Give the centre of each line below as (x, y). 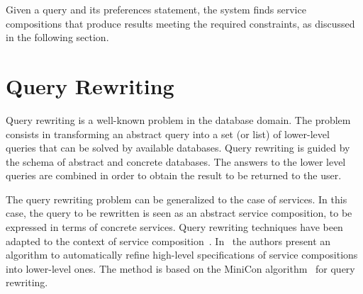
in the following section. (57, 37)
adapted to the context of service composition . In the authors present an (168, 241)
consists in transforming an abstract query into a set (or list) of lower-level (168, 134)
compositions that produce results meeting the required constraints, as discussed (180, 23)
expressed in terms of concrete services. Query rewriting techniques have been (174, 227)
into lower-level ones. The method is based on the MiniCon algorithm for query (180, 268)
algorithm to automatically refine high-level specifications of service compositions (182, 255)
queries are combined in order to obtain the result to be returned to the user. (174, 175)
